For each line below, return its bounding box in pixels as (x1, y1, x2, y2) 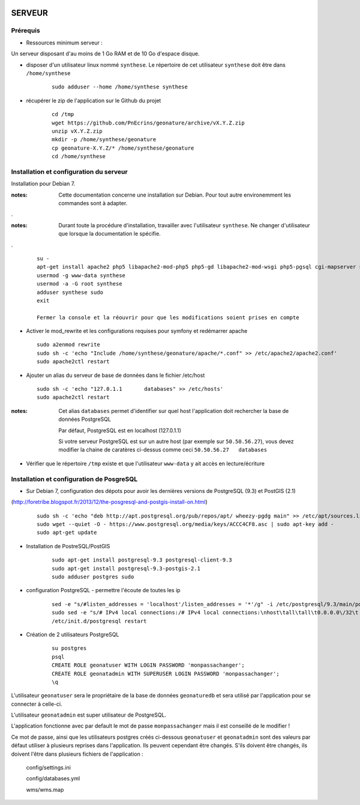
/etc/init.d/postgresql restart (52, 617, 147, 625)
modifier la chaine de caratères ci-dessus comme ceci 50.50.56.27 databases (58, 446, 267, 453)
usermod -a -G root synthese (37, 280, 122, 287)
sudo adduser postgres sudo (52, 574, 134, 580)
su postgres (52, 645, 87, 652)
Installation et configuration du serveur (11, 167, 128, 176)
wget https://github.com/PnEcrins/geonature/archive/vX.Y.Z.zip (52, 119, 245, 126)
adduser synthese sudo (37, 289, 104, 296)
